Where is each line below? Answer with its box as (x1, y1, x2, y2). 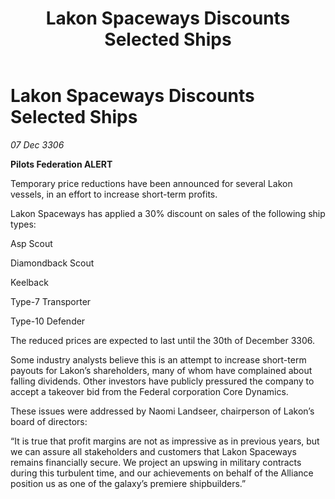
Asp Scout (10, 237, 53, 249)
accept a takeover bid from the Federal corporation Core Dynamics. (10, 385, 289, 397)
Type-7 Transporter (10, 295, 92, 307)
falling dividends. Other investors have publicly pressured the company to (10, 375, 315, 387)
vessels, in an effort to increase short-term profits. (10, 188, 218, 200)
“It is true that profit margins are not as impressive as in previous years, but (10, 435, 320, 447)
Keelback (10, 276, 49, 288)
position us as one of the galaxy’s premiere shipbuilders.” (10, 477, 247, 489)
